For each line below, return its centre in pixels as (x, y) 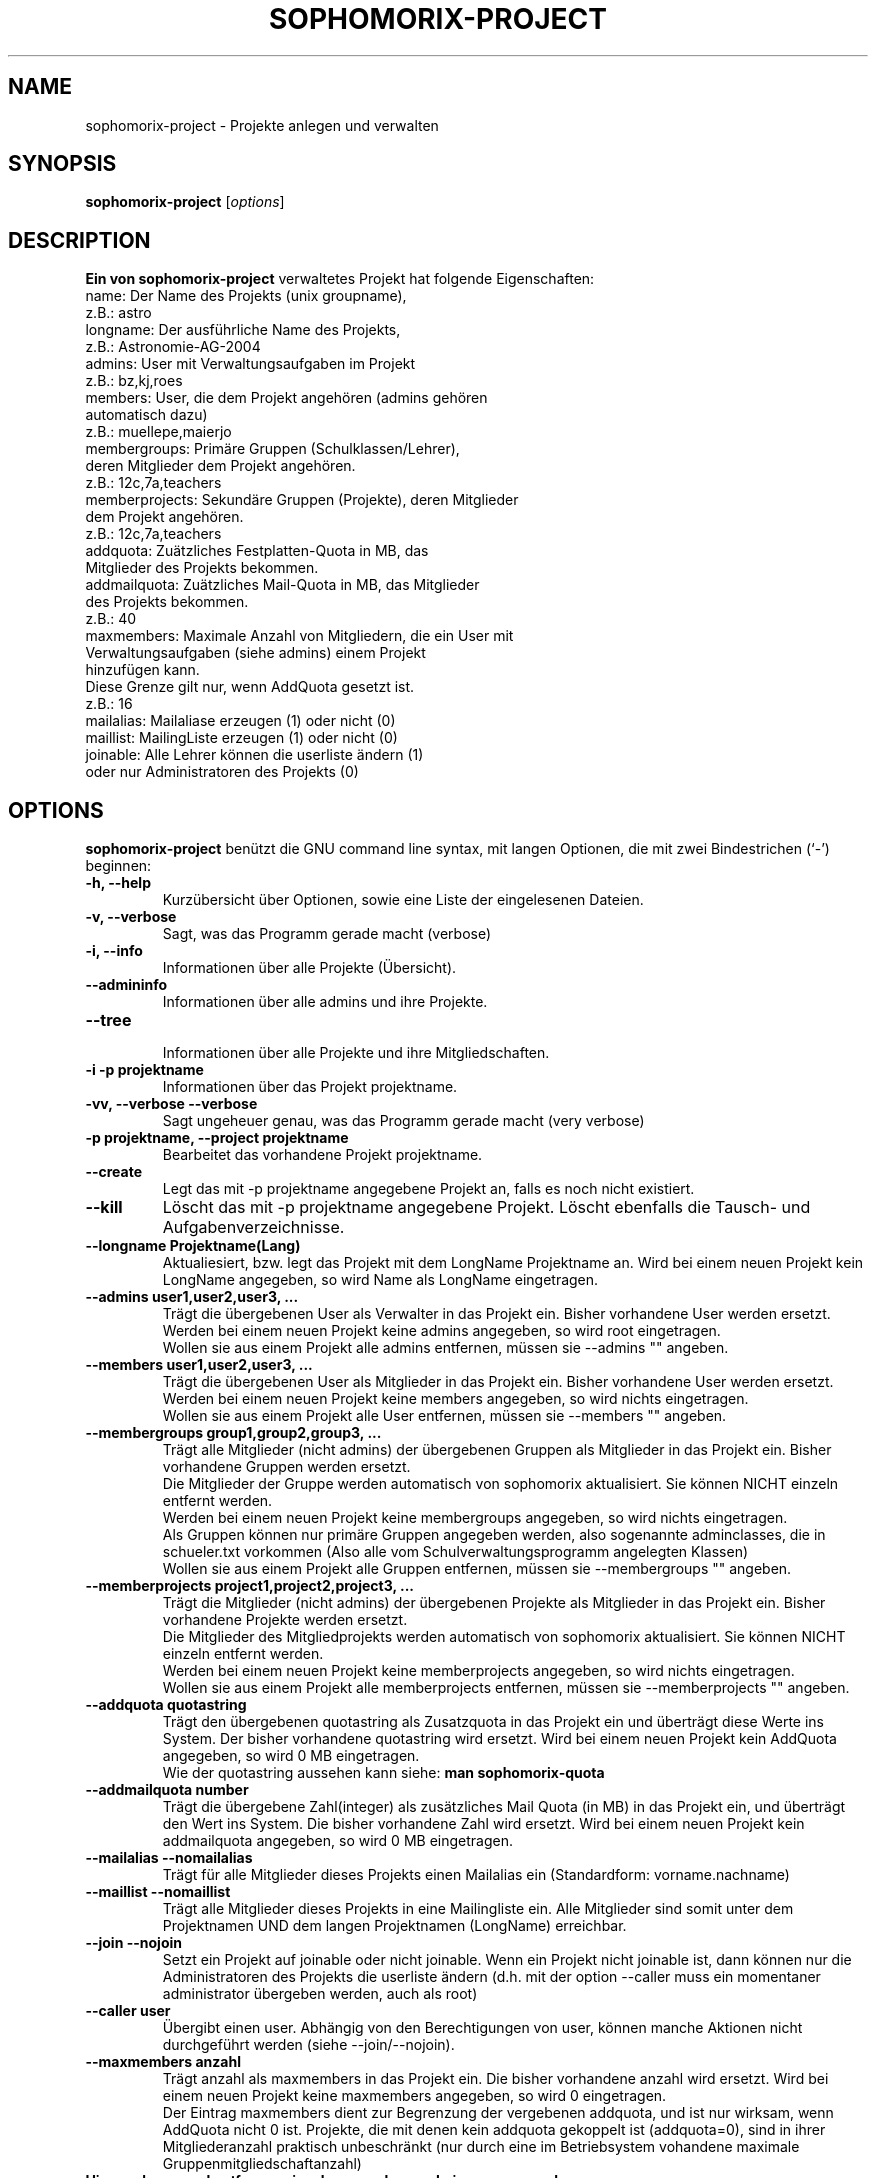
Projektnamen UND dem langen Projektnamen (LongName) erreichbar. (394, 1926)
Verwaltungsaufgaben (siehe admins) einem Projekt (255, 653)
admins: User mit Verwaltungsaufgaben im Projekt (250, 364)
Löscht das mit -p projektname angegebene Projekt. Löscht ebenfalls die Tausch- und (486, 1207)
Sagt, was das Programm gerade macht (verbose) (327, 934)
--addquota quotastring (166, 1705)
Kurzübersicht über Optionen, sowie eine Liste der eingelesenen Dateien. (403, 900)
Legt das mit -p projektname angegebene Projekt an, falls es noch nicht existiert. (428, 1189)
